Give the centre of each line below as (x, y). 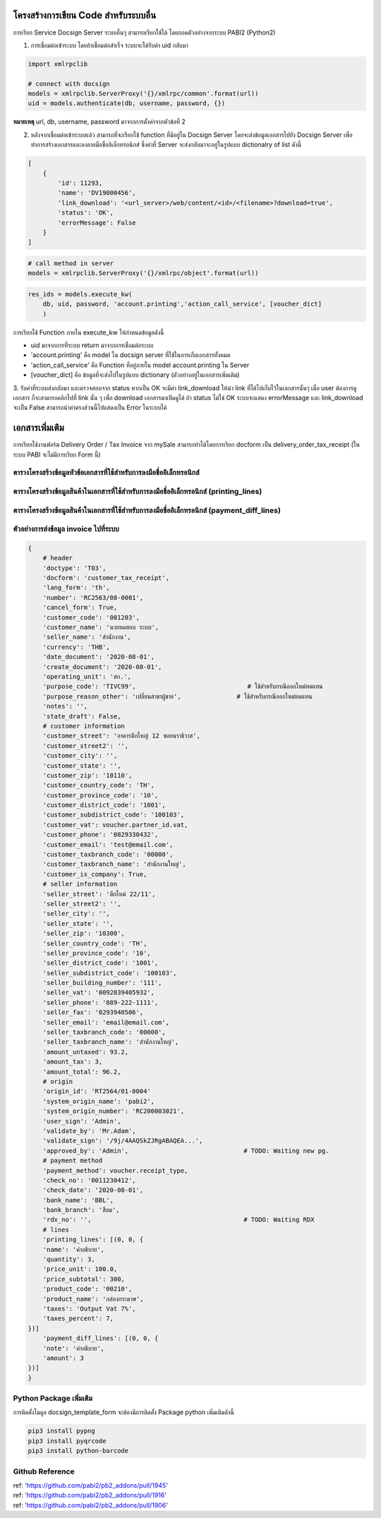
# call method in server (71, 263)
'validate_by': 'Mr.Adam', (90, 1131)
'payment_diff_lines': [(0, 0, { (101, 1338)
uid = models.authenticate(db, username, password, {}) (127, 103)
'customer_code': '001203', (91, 617)
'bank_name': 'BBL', (78, 1200)
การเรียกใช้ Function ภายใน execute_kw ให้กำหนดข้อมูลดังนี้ (89, 332)
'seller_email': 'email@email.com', (106, 1022)
